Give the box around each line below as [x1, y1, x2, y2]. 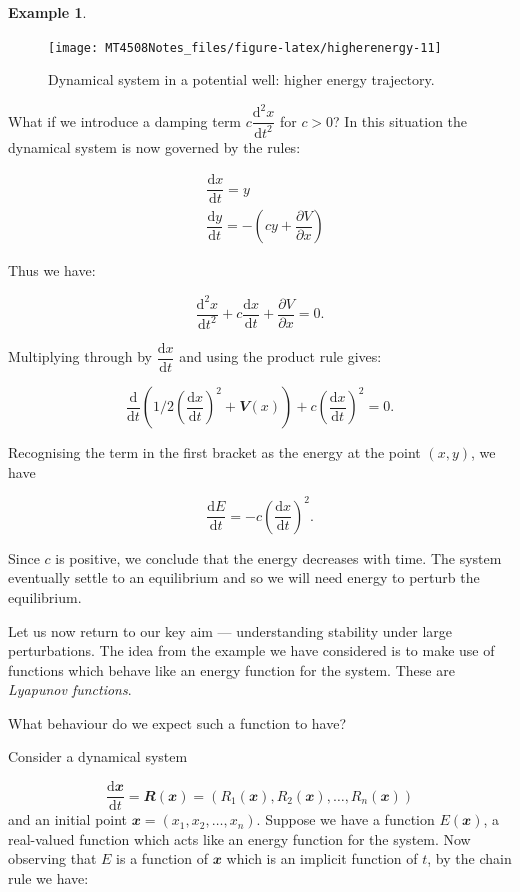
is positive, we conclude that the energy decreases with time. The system [55, 547, 502, 568]
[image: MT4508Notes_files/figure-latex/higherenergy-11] [48, 40, 442, 55]
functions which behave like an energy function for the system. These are [8, 659, 455, 680]
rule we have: [8, 867, 89, 888]
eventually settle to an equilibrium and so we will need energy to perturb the [8, 567, 480, 588]
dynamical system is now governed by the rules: [8, 136, 301, 157]
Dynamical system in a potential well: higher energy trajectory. [48, 69, 435, 90]
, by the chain [427, 848, 512, 869]
